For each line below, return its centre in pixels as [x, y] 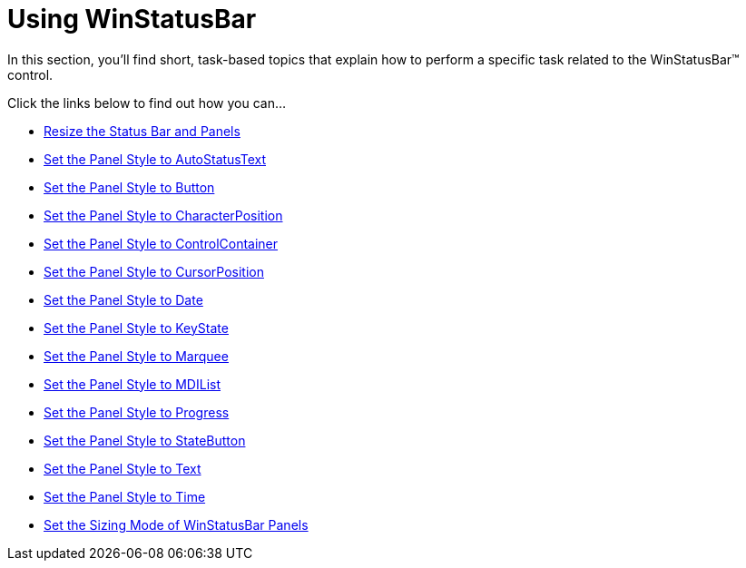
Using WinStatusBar [132, 19]
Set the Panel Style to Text [123, 468]
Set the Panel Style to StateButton [145, 440]
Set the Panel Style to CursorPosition [154, 271]
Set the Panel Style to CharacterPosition [163, 215]
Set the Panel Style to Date [123, 299]
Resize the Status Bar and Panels [142, 131]
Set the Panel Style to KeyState [136, 328]
